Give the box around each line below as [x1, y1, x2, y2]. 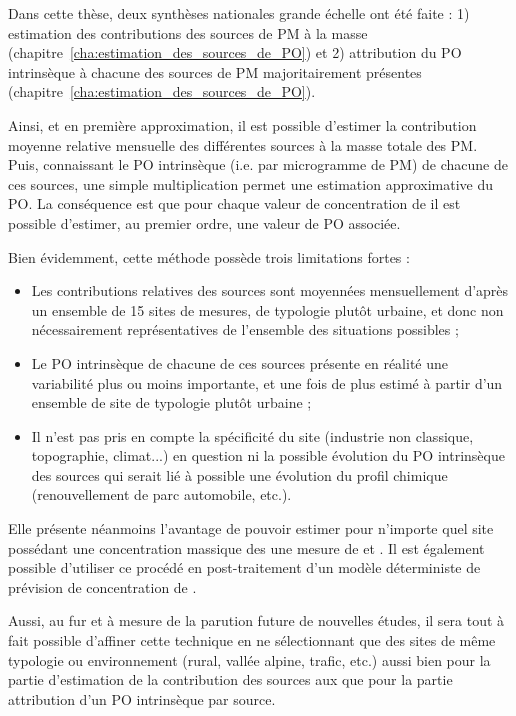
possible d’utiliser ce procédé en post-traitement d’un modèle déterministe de [8, 557, 481, 578]
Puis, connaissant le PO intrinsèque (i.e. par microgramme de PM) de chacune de [8, 154, 508, 175]
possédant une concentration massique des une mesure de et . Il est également [8, 537, 485, 558]
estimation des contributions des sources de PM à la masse [8, 22, 368, 43]
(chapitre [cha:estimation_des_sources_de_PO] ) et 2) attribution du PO [8, 42, 462, 63]
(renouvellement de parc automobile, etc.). [31, 484, 292, 505]
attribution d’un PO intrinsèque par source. [8, 688, 276, 709]
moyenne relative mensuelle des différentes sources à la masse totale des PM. [8, 134, 478, 155]
